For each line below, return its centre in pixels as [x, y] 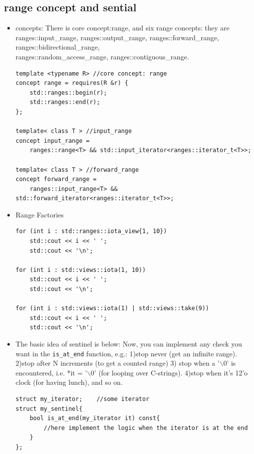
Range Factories [40, 214]
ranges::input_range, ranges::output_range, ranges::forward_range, [117, 37]
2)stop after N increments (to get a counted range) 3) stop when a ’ [117, 363]
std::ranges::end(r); [65, 102]
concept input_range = [53, 141]
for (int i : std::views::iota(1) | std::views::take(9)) [112, 308]
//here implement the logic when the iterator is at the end [146, 428]
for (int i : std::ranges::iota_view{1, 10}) [91, 231]
